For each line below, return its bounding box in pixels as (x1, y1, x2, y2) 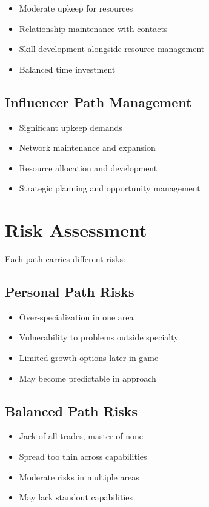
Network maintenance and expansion (19, 141, 156, 154)
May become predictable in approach (19, 371, 156, 384)
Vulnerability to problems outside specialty (19, 331, 179, 343)
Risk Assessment (5, 217, 147, 242)
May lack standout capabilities (19, 491, 133, 503)
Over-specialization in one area (19, 310, 134, 323)
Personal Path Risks (5, 282, 134, 301)
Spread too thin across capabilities (19, 450, 147, 463)
